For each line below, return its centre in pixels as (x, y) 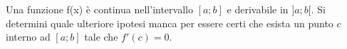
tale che (101, 37)
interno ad (28, 37)
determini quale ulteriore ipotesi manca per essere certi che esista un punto (170, 23)
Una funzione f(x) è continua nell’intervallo (99, 9)
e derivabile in (258, 9)
